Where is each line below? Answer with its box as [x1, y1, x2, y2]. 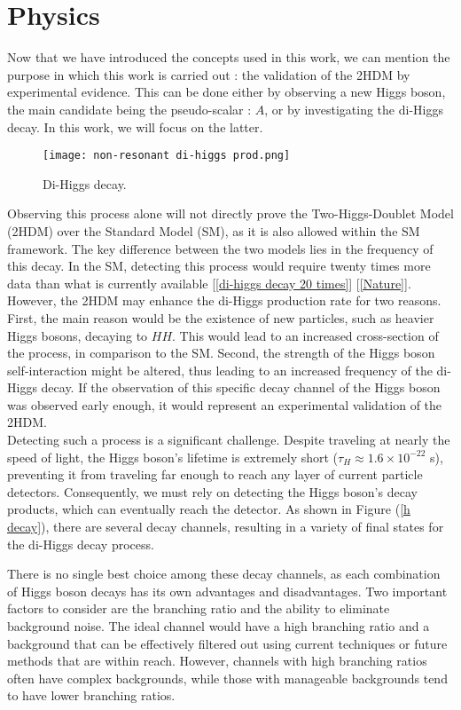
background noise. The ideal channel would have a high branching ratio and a [7, 617, 430, 635]
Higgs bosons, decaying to [7, 326, 148, 344]
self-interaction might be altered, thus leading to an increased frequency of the [7, 360, 433, 379]
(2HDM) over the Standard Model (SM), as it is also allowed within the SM [7, 221, 420, 240]
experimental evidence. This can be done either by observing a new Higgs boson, [7, 83, 446, 101]
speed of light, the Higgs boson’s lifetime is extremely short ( [7, 447, 339, 466]
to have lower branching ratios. [7, 686, 176, 705]
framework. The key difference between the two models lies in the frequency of [7, 239, 434, 257]
